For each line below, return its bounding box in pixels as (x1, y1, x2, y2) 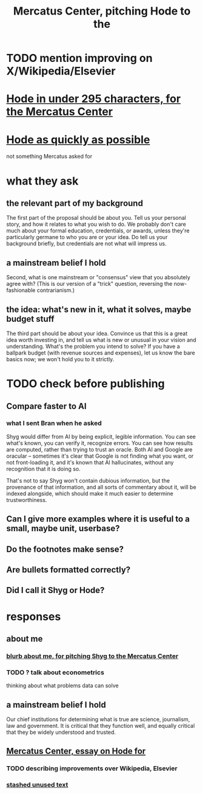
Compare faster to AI (6, 401, 87, 411)
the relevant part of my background (6, 198, 144, 208)
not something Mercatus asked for (6, 153, 93, 160)
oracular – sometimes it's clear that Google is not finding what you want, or (6, 452, 194, 460)
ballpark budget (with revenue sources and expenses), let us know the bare (6, 349, 195, 356)
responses (6, 609, 61, 623)
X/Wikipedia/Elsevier (6, 64, 116, 78)
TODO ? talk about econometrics (6, 668, 104, 676)
